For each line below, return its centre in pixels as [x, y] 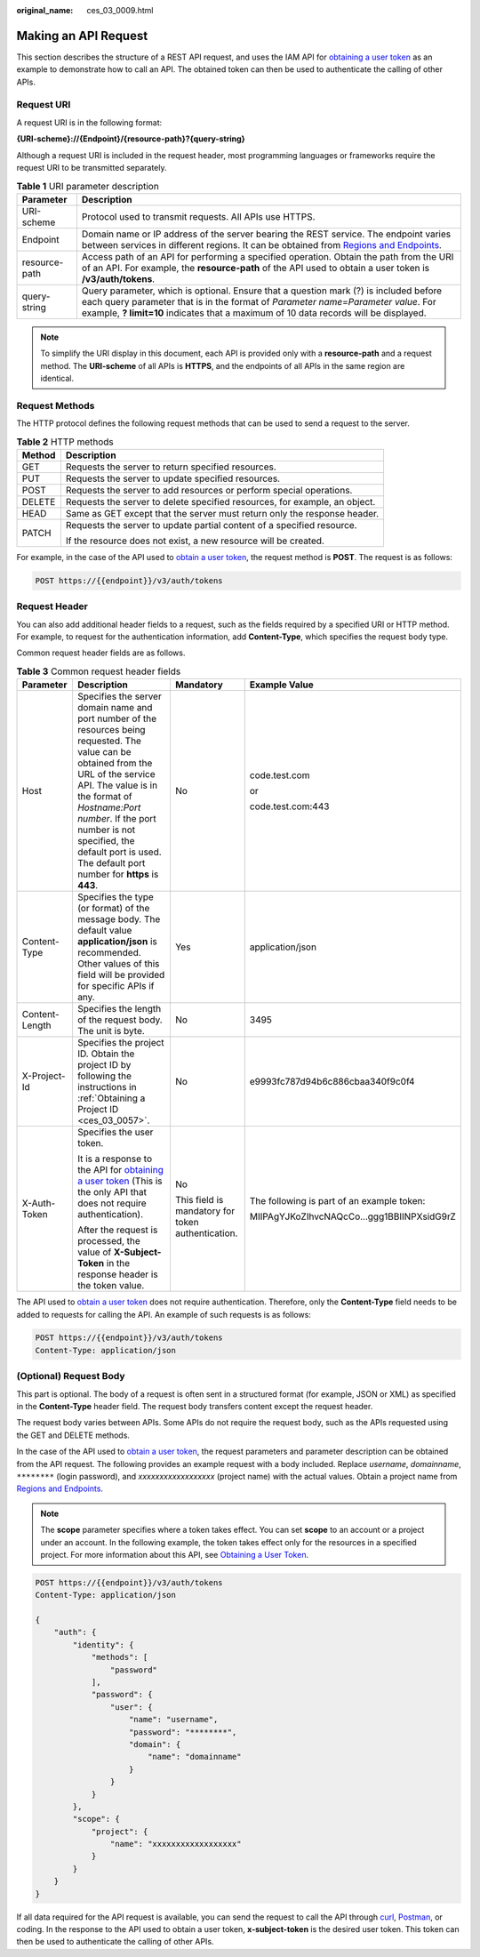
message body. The [119, 919]
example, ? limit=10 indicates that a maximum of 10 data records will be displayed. [254, 313]
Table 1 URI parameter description [88, 186]
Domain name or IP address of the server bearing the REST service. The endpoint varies [266, 234]
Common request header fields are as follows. [101, 653]
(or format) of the [113, 909]
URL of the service [116, 774]
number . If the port [116, 819]
